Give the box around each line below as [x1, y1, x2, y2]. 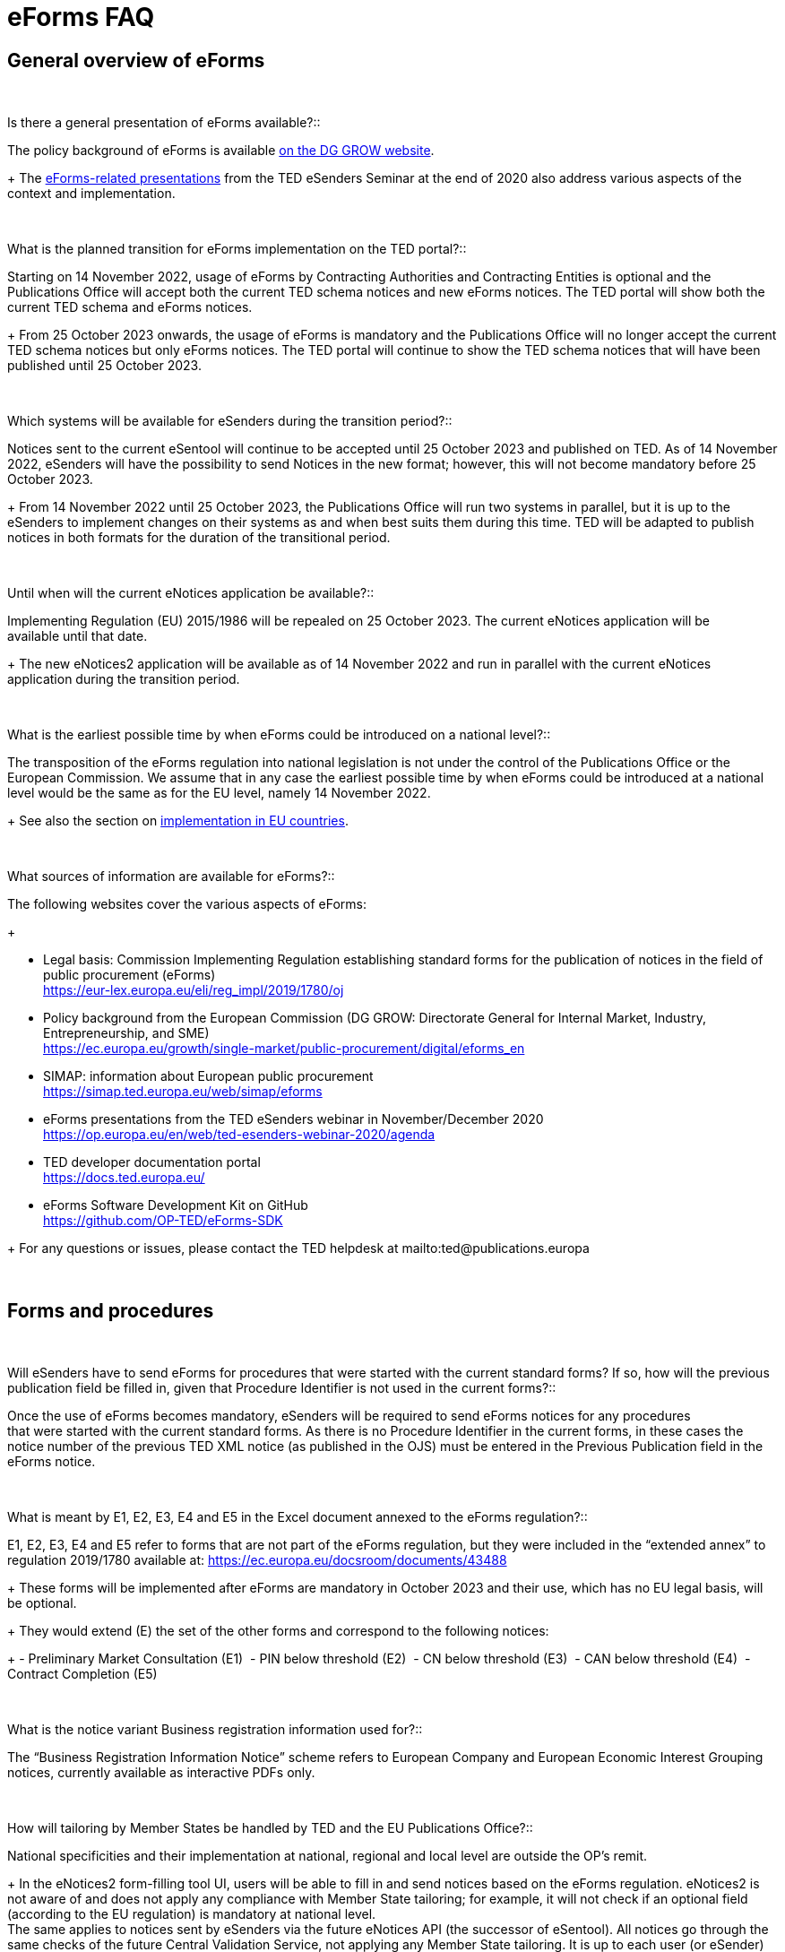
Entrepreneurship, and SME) [43, 1025, 210, 1041]
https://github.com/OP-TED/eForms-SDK [43, 1213, 283, 1229]
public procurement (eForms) [43, 967, 216, 983]
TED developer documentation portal [43, 1154, 261, 1170]
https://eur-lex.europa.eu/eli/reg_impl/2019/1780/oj [43, 982, 344, 998]
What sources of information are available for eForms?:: [7, 868, 335, 885]
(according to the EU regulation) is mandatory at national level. [7, 1906, 376, 1922]
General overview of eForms [7, 48, 265, 72]
